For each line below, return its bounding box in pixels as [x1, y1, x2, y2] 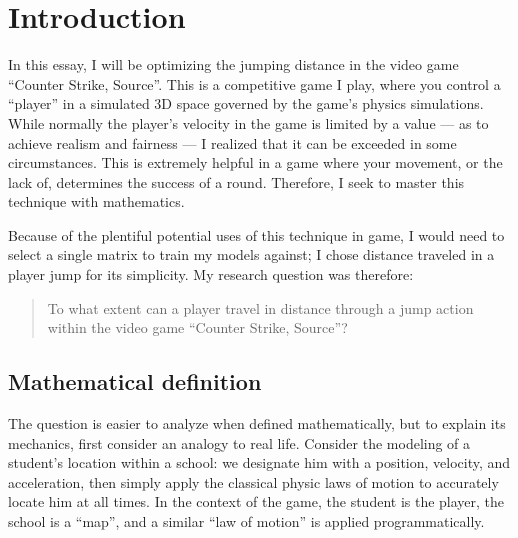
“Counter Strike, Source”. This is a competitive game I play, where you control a [8, 73, 501, 94]
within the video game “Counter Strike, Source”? [47, 317, 348, 338]
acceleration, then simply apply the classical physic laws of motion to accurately [8, 471, 499, 492]
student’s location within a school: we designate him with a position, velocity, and [8, 452, 511, 473]
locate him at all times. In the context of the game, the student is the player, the [8, 491, 505, 512]
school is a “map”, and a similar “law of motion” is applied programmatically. [8, 511, 485, 532]
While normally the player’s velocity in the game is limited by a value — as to [8, 112, 489, 133]
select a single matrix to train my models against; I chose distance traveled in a [8, 244, 495, 265]
